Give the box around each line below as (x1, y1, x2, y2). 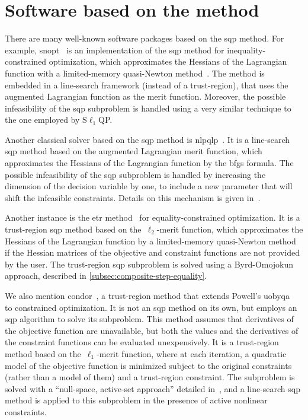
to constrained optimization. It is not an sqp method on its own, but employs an (5, 301, 297, 313)
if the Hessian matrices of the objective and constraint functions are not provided (5, 246, 300, 259)
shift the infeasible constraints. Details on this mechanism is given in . (5, 191, 261, 203)
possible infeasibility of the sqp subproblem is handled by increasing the (5, 168, 266, 180)
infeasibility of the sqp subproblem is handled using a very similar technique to (5, 101, 291, 114)
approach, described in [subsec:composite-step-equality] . (5, 269, 207, 282)
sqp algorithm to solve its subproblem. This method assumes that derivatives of (5, 313, 294, 325)
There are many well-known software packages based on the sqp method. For (5, 32, 284, 44)
